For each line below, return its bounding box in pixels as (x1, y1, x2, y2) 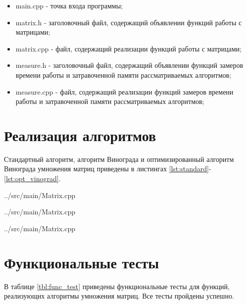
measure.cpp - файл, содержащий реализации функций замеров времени (15, 86, 234, 97)
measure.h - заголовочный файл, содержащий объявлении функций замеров (15, 60, 244, 70)
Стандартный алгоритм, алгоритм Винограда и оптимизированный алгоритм (4, 153, 234, 164)
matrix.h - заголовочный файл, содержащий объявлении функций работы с (15, 17, 242, 27)
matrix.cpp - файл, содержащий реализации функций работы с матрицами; (15, 43, 242, 53)
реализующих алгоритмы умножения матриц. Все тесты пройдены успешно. (4, 291, 234, 301)
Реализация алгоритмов (4, 125, 156, 145)
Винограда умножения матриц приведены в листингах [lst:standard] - (4, 163, 211, 174)
